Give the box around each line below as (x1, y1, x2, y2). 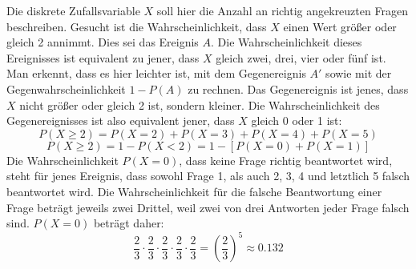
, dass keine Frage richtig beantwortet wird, (179, 151, 393, 168)
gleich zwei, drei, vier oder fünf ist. (216, 49, 386, 66)
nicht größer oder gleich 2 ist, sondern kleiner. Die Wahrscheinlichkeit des (19, 96, 380, 113)
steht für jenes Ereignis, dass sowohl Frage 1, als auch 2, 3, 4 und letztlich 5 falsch (6, 167, 410, 184)
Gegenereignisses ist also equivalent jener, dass (6, 112, 235, 129)
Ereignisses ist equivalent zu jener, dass (6, 49, 200, 66)
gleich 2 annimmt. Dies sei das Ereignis (6, 34, 199, 50)
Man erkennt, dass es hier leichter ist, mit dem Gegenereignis (6, 65, 306, 82)
